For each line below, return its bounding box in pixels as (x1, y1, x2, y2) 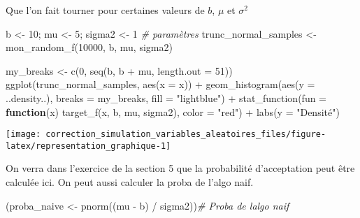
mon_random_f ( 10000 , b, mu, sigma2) (6, 40, 173, 54)
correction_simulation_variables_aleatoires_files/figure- (45, 129, 326, 140)
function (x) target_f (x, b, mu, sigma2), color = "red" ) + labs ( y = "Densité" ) (6, 104, 340, 119)
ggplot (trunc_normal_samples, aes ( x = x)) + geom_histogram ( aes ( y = (6, 77, 315, 92)
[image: (6, 129, 41, 140)
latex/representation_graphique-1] (6, 140, 171, 151)
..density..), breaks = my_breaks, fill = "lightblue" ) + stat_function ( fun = (6, 90, 327, 105)
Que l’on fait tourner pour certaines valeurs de (6, 3, 205, 17)
